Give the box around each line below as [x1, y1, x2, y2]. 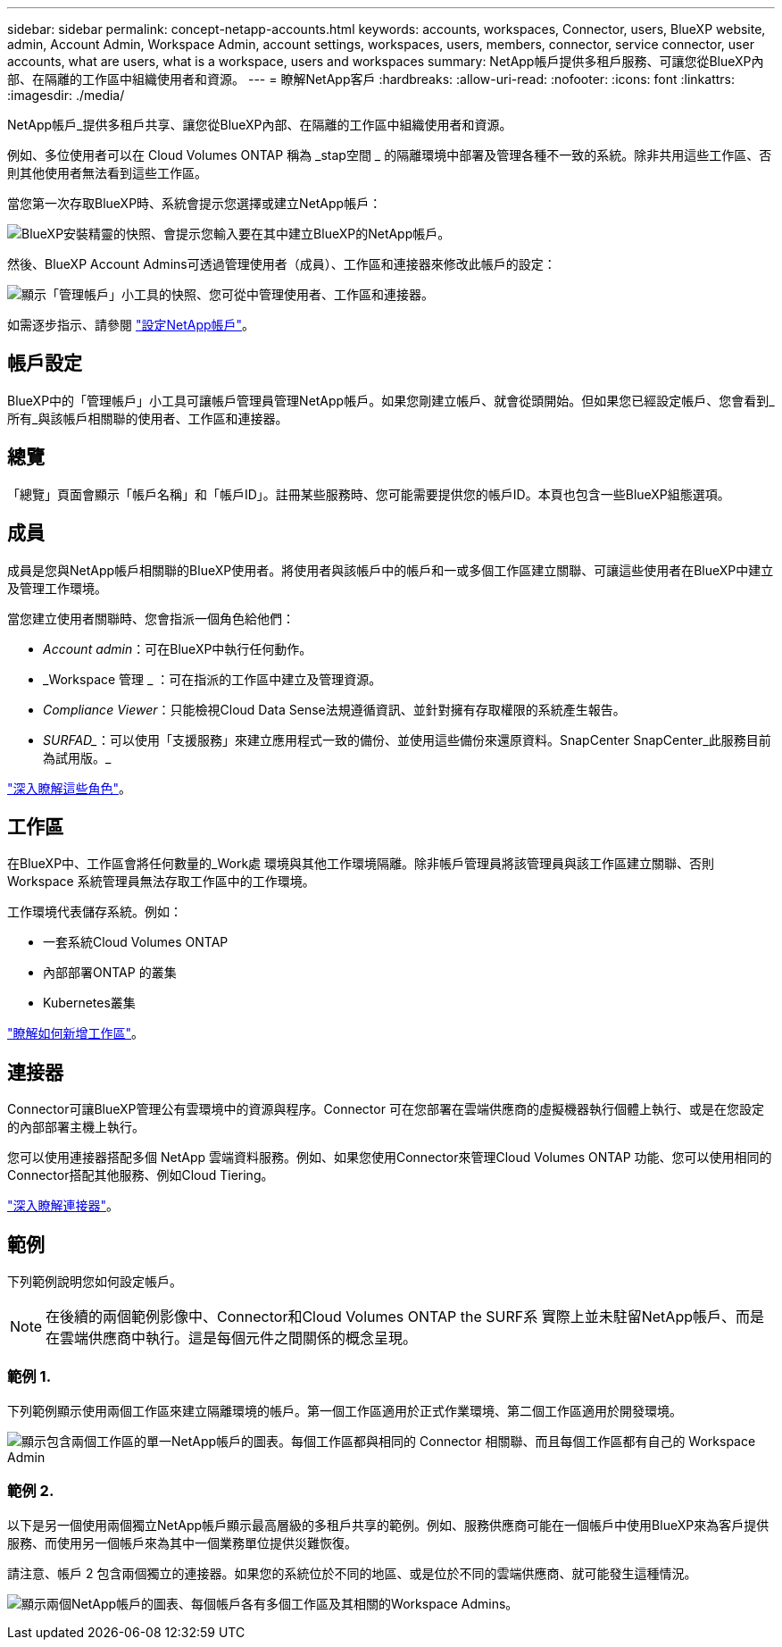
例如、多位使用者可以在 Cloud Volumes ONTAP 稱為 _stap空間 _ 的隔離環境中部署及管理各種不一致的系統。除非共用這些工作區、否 [7, 147, 772, 163]
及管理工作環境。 [7, 580, 107, 596]
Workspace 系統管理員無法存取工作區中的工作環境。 [7, 874, 315, 890]
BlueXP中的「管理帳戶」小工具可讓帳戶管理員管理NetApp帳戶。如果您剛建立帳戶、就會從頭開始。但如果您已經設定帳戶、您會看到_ [7, 392, 775, 408]
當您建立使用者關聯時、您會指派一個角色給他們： [7, 610, 295, 626]
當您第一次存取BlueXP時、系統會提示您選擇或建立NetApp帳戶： [7, 196, 382, 211]
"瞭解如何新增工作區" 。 [7, 1025, 145, 1041]
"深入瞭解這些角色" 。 [7, 780, 132, 796]
